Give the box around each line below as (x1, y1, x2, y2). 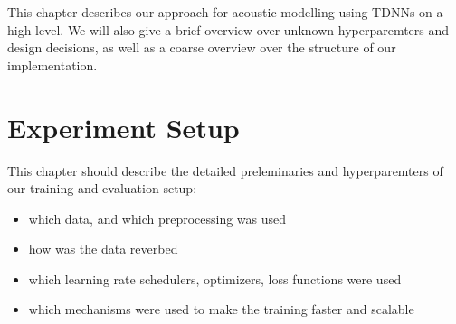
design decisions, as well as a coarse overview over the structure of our (7, 38, 396, 57)
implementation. (7, 55, 98, 74)
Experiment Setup (7, 108, 240, 145)
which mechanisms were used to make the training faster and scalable (28, 300, 414, 319)
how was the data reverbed (28, 239, 178, 258)
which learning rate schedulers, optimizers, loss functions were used (28, 269, 402, 288)
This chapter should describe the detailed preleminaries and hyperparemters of (7, 161, 443, 180)
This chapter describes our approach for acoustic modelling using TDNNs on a (7, 3, 443, 21)
